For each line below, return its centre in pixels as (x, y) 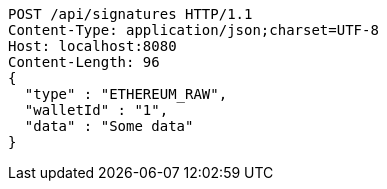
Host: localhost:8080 (92, 46)
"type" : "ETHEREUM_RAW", (126, 94)
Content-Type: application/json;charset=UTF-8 (193, 30)
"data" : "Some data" (109, 126)
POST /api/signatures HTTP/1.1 (130, 14)
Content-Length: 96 (84, 62)
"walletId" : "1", (96, 110)
